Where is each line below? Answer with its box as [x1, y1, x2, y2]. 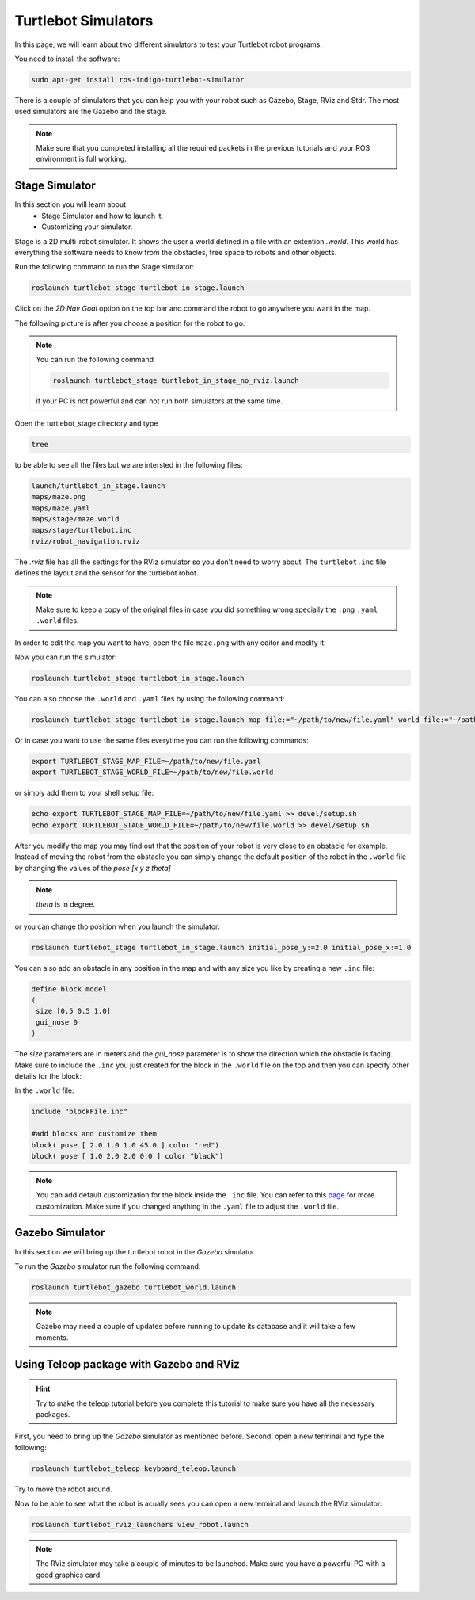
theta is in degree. [36, 899, 95, 909]
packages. [36, 1409, 70, 1419]
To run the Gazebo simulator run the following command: [14, 1261, 201, 1271]
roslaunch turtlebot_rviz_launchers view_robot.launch [31, 1520, 249, 1529]
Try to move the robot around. [14, 1484, 112, 1494]
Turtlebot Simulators [14, 12, 154, 29]
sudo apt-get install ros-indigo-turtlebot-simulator [31, 75, 245, 84]
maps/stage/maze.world [31, 514, 120, 523]
